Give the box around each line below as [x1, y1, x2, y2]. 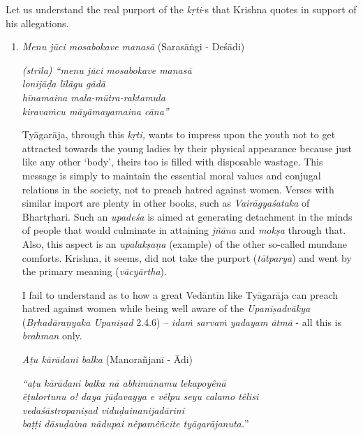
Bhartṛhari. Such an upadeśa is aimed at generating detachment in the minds [22, 209, 353, 223]
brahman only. [22, 328, 82, 343]
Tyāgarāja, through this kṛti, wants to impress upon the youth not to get [22, 127, 336, 142]
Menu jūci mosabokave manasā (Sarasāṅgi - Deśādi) [22, 39, 245, 54]
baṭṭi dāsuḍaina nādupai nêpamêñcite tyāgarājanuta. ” [22, 416, 249, 431]
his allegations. [6, 15, 69, 30]
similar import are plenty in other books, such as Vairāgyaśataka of [22, 196, 310, 210]
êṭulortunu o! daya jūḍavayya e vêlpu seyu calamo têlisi [22, 389, 259, 404]
